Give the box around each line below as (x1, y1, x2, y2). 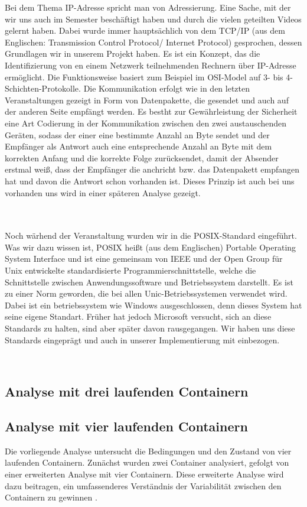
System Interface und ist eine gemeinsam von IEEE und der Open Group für (5, 252, 283, 265)
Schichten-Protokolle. (5, 82, 81, 95)
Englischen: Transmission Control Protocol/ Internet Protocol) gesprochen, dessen (5, 35, 302, 48)
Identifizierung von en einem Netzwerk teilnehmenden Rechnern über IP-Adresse (5, 58, 296, 71)
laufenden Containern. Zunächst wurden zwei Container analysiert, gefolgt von (5, 456, 289, 469)
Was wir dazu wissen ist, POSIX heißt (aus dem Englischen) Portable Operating (5, 240, 296, 253)
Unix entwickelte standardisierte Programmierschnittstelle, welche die (5, 264, 256, 277)
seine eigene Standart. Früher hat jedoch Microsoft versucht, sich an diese (5, 310, 272, 323)
